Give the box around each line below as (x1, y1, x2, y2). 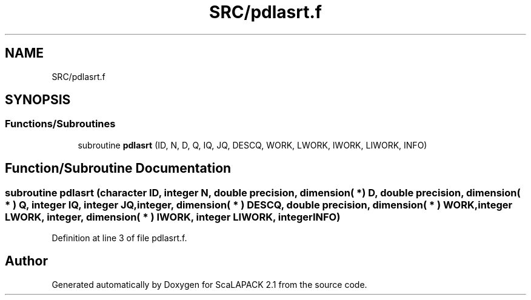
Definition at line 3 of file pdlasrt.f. (52, 233, 187, 244)
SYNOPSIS (5, 92, 71, 108)
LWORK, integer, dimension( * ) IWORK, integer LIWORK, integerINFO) (5, 210, 341, 223)
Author (5, 253, 48, 269)
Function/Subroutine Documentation (5, 161, 232, 176)
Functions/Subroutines (5, 118, 116, 130)
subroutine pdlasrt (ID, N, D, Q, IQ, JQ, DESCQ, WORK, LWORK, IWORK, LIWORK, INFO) (78, 139, 427, 150)
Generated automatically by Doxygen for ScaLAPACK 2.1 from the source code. (52, 279, 367, 290)
